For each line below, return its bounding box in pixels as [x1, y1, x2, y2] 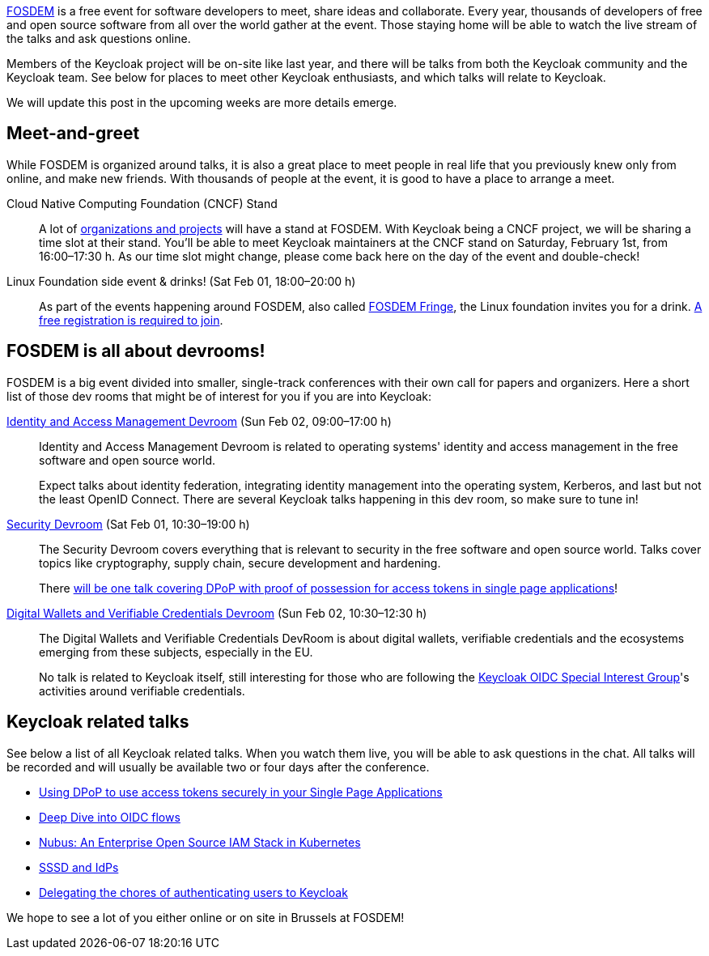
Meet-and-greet [6, 123, 140, 144]
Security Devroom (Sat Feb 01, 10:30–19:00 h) [6, 516, 250, 531]
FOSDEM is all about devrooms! [6, 341, 265, 362]
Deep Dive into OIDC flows [39, 809, 180, 824]
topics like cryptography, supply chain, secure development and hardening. [39, 555, 441, 570]
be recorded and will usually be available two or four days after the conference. [6, 759, 430, 774]
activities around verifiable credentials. [39, 683, 245, 698]
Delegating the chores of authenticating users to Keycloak [39, 885, 348, 899]
